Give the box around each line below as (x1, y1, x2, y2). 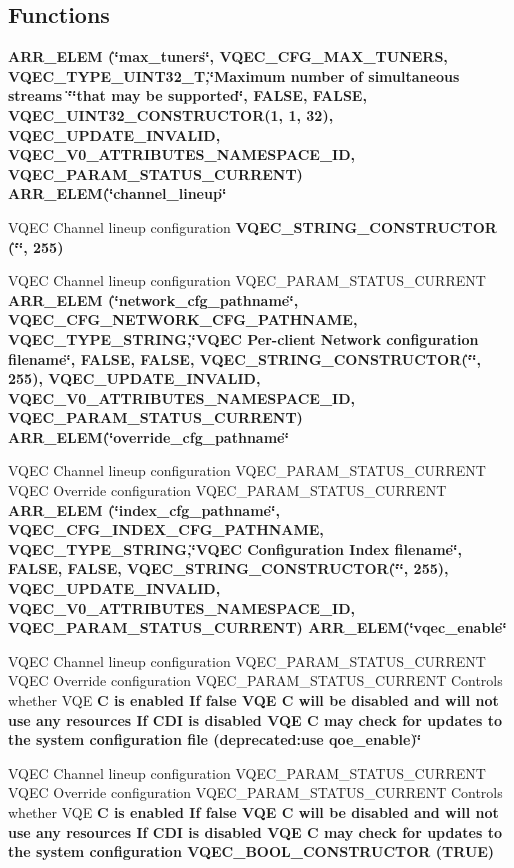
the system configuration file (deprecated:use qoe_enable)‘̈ (8, 729, 422, 750)
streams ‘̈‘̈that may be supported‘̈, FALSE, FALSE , (8, 85, 367, 106)
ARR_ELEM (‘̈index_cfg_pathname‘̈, (8, 499, 280, 520)
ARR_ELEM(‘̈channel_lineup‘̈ (8, 183, 227, 204)
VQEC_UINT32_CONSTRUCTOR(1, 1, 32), (8, 104, 334, 125)
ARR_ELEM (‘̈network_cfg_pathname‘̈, (8, 289, 299, 310)
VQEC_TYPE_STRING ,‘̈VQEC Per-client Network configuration (8, 328, 479, 349)
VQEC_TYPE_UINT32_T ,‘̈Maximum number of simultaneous (8, 65, 460, 86)
